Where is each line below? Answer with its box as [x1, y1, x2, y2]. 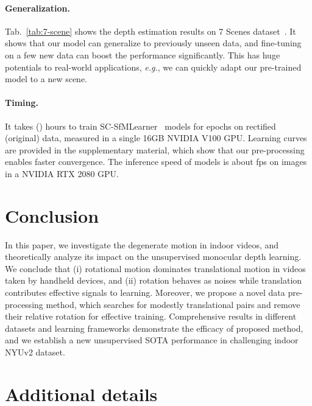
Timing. [5, 96, 39, 109]
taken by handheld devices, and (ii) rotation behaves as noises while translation [5, 274, 302, 287]
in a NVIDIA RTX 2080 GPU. [5, 167, 119, 180]
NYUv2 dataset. [5, 346, 65, 358]
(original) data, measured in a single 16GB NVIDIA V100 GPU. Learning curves [5, 131, 307, 144]
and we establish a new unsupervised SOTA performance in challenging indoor [5, 334, 299, 346]
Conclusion [5, 203, 99, 228]
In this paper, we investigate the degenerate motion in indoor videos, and [5, 238, 279, 251]
